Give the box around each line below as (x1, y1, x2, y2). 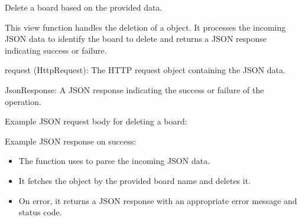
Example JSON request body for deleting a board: (5, 115, 187, 127)
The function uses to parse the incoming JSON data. (18, 155, 210, 167)
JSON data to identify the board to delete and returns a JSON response (5, 32, 267, 45)
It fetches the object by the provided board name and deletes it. (18, 174, 251, 186)
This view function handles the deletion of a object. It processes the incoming (5, 21, 286, 33)
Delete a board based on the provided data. (5, 1, 163, 13)
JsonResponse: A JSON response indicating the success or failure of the (5, 83, 264, 96)
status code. (18, 206, 62, 218)
